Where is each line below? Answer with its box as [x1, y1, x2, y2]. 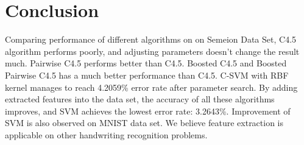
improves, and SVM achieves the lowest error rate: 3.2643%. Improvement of [5, 104, 291, 117]
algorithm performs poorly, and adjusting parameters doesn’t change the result [5, 44, 300, 57]
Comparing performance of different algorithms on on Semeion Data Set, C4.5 [5, 33, 297, 46]
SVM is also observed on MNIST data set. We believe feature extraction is [5, 116, 284, 129]
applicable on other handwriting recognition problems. [5, 128, 208, 141]
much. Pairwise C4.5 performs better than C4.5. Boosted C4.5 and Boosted [5, 57, 287, 69]
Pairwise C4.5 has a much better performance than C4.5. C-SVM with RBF [5, 68, 289, 81]
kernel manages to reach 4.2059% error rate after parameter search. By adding [5, 80, 298, 93]
